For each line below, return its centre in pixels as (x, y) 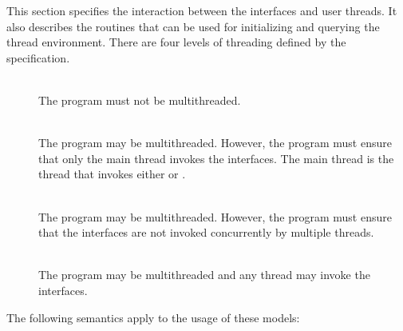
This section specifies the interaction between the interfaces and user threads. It (202, 10)
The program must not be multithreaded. (140, 100)
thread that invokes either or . (112, 174)
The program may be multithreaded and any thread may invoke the (204, 275)
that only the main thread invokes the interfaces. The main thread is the (216, 158)
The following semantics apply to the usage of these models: (153, 317)
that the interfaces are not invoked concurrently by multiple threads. (206, 232)
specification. (38, 57)
